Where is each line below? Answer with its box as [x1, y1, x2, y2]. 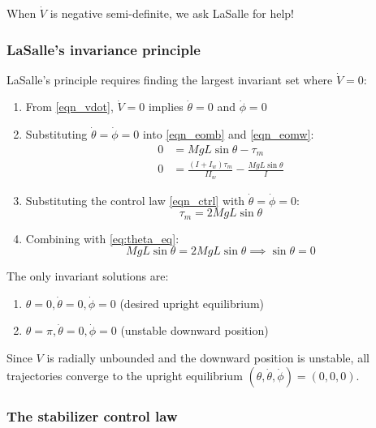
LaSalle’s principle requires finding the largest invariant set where [6, 71, 333, 88]
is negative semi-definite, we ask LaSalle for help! [50, 5, 294, 21]
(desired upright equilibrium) [119, 294, 264, 311]
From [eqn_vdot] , [25, 98, 114, 115]
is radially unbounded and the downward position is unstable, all [46, 349, 370, 366]
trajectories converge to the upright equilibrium [6, 366, 243, 383]
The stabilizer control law [6, 405, 178, 426]
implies [148, 98, 184, 115]
